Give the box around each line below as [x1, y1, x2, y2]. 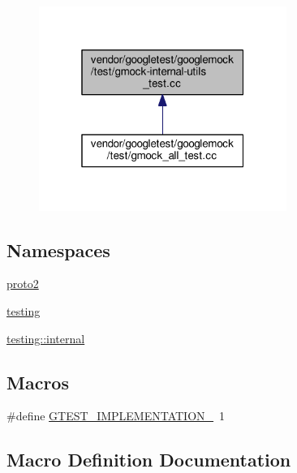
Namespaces [6, 237, 110, 262]
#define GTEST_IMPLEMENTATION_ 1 [6, 407, 226, 424]
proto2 [6, 275, 39, 292]
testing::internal [6, 329, 85, 346]
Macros [6, 369, 69, 394]
